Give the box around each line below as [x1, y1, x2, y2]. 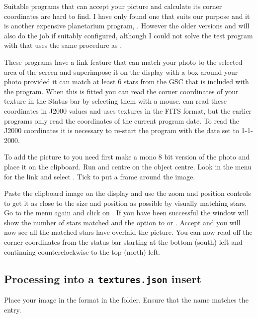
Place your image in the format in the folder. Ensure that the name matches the [4, 295, 249, 305]
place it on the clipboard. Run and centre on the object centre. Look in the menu [4, 161, 252, 171]
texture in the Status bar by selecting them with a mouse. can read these [4, 96, 227, 106]
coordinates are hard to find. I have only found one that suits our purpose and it [4, 10, 250, 21]
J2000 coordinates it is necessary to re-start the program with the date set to [4, 125, 239, 136]
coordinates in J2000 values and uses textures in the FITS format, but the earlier [4, 105, 252, 116]
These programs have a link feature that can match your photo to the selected [4, 56, 243, 67]
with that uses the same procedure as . [4, 40, 122, 50]
